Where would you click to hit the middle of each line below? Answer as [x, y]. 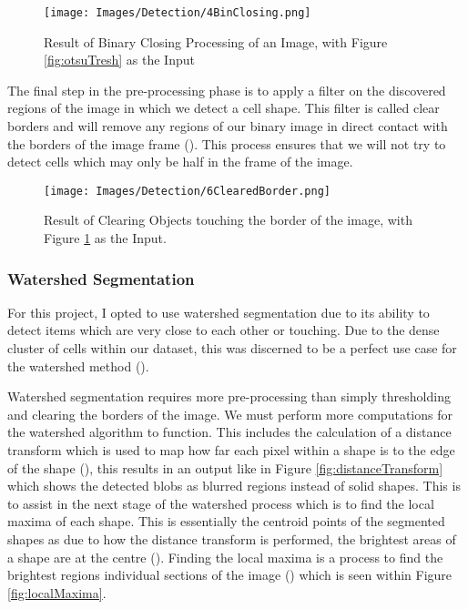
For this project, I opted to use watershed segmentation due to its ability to [219, 312]
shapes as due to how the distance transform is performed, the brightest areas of [232, 539]
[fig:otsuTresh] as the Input [119, 60]
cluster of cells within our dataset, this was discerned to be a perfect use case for [232, 348]
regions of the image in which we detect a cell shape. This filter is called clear [224, 108]
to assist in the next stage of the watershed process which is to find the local [221, 503]
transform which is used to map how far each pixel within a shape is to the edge [231, 450]
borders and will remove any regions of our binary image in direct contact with [228, 126]
